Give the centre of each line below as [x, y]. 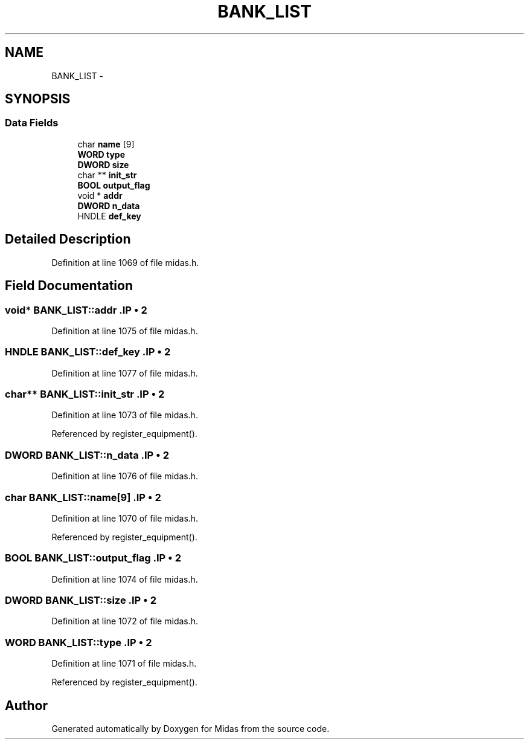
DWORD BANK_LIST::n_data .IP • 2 [87, 455]
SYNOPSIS [38, 99]
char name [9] [106, 144]
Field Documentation [69, 286]
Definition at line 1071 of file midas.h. [124, 664]
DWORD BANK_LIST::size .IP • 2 [81, 600]
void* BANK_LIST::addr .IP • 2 [76, 310]
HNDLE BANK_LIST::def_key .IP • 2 [88, 352]
